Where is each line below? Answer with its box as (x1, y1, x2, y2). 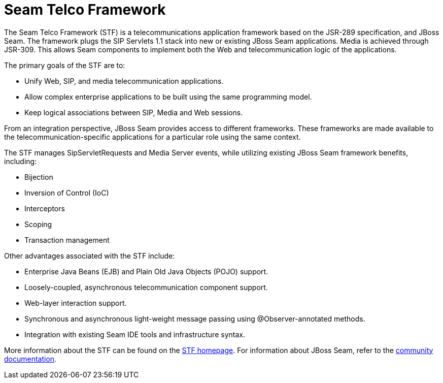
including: (4, 156, 37, 166)
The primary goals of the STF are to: (4, 60, 125, 70)
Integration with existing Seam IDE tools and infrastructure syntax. (24, 330, 245, 339)
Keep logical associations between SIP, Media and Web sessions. (24, 108, 243, 117)
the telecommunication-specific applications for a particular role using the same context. (4, 132, 301, 141)
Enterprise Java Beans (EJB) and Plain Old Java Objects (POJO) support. (24, 267, 268, 276)
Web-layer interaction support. (24, 298, 127, 307)
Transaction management (24, 235, 110, 244)
